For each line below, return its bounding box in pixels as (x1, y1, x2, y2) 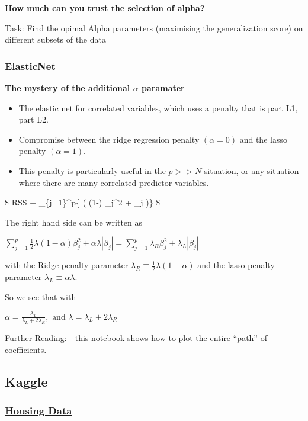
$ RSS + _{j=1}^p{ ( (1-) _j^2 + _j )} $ (5, 196, 161, 208)
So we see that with (5, 290, 76, 303)
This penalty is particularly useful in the (18, 164, 166, 176)
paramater (142, 82, 185, 94)
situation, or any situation (204, 164, 299, 176)
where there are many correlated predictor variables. (18, 176, 209, 188)
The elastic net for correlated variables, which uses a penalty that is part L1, (18, 101, 298, 114)
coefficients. (5, 343, 47, 355)
